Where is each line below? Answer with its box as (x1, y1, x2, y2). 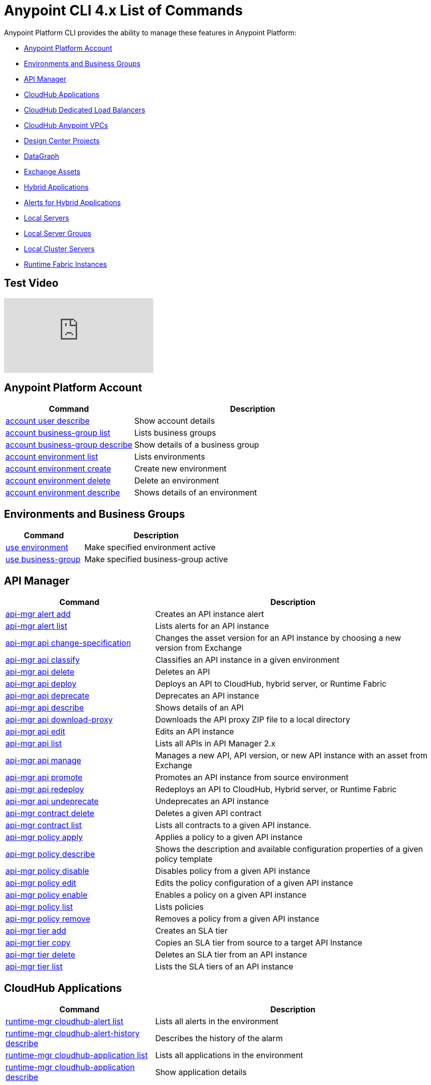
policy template (155, 854, 213, 864)
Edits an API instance (155, 726, 234, 737)
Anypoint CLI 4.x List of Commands (4, 2, 243, 19)
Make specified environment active (84, 542, 216, 553)
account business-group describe (5, 440, 132, 450)
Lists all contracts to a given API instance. (155, 820, 312, 831)
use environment (5, 542, 68, 553)
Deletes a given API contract (155, 808, 262, 819)
